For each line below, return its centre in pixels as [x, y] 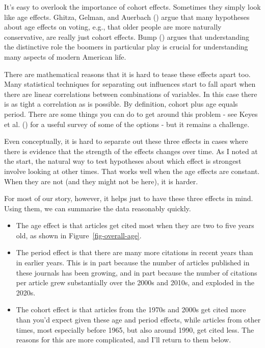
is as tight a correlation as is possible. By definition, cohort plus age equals [121, 104]
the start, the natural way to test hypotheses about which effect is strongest [123, 161]
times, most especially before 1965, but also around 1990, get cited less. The [135, 329]
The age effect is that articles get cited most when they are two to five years [135, 225]
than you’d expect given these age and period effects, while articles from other [138, 320]
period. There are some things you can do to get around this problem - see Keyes [131, 114]
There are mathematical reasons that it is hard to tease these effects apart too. [127, 74]
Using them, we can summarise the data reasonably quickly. [98, 208]
